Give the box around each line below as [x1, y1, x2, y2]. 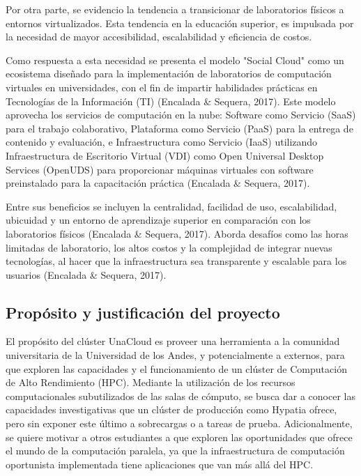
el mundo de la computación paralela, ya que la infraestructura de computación [6, 443, 345, 458]
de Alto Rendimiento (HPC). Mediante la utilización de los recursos [6, 375, 295, 390]
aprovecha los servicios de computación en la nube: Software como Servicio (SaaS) [6, 107, 356, 122]
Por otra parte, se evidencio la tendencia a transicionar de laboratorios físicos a [6, 2, 344, 16]
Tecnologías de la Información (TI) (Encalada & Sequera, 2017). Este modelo [6, 93, 336, 108]
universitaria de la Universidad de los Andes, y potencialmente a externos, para [6, 348, 345, 362]
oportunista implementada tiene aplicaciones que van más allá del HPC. [6, 456, 314, 471]
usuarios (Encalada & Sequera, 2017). [6, 267, 167, 282]
